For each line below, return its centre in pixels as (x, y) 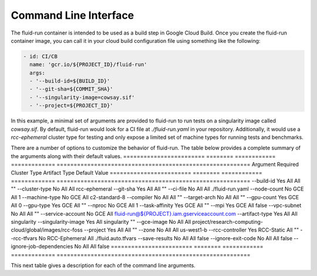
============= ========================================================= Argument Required (155, 165)
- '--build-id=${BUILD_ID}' (70, 81)
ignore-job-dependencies (42, 247)
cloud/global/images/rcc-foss (47, 230)
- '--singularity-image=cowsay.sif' (82, 97)
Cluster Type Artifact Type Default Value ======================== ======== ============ (136, 172)
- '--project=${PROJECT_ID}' (72, 106)
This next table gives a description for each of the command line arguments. (103, 265)
